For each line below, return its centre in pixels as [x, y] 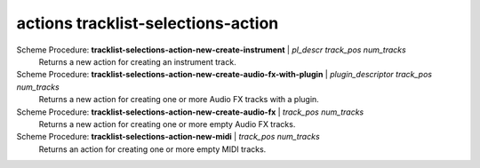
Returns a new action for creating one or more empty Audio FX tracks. [167, 124]
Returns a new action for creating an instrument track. [137, 61]
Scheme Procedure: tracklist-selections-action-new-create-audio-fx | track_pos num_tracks [190, 112]
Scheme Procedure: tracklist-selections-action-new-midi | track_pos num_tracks [168, 137]
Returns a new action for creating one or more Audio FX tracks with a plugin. [179, 100]
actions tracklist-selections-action [148, 23]
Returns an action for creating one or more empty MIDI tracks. [152, 149]
